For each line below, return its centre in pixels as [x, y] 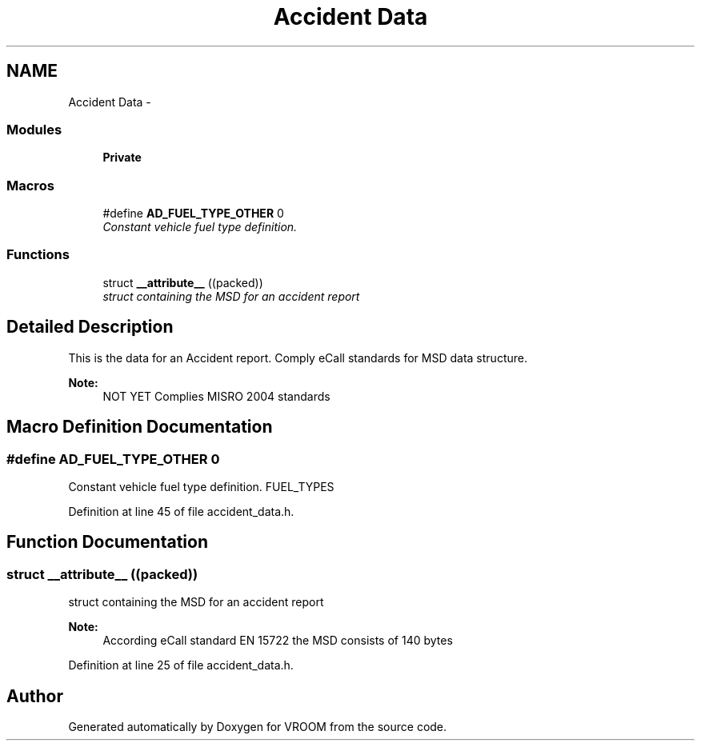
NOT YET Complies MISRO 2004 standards [216, 396]
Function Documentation [107, 542]
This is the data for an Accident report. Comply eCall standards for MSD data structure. [298, 358]
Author [35, 696]
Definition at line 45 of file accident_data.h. [181, 511]
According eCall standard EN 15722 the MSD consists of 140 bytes [278, 641]
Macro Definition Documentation [140, 427]
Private [122, 158]
